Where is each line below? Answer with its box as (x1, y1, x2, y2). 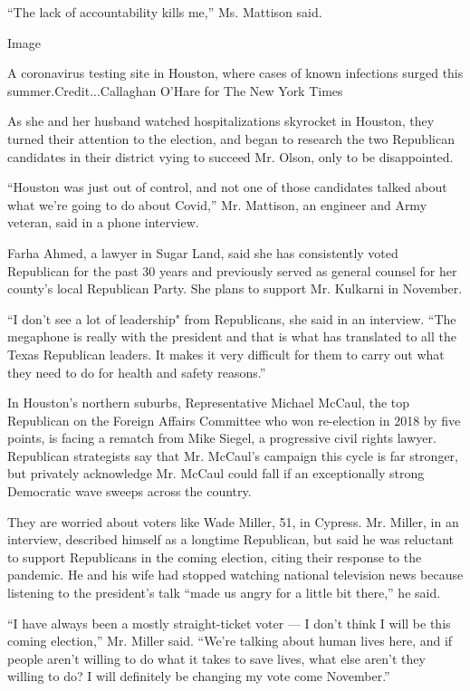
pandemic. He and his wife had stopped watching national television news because (7, 565, 464, 584)
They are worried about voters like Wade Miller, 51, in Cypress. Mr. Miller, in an (7, 512, 459, 531)
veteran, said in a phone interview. (7, 213, 199, 232)
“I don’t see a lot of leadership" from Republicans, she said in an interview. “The (7, 309, 456, 328)
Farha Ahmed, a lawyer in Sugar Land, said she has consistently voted (7, 243, 398, 262)
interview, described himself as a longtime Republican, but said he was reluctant (7, 530, 455, 549)
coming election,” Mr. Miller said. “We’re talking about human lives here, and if (7, 631, 453, 650)
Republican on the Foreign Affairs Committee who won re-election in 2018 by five (7, 410, 461, 429)
